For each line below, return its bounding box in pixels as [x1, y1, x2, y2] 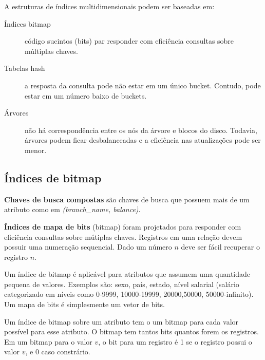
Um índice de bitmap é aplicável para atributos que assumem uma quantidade [4, 269, 251, 279]
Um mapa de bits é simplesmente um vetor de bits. [4, 299, 165, 310]
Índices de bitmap [4, 169, 102, 185]
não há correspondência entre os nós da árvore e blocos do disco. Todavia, [25, 124, 257, 135]
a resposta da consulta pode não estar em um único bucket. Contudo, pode [25, 80, 261, 90]
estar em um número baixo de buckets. [25, 90, 147, 101]
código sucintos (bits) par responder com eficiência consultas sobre [25, 35, 234, 46]
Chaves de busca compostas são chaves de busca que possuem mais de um [4, 194, 250, 204]
